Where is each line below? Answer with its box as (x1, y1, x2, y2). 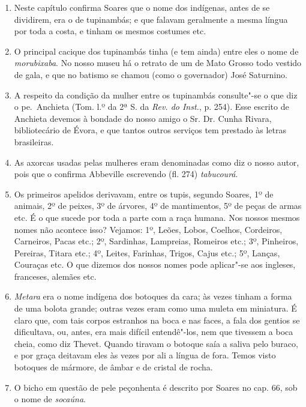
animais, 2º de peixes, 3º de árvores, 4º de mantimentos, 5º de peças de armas (14, 199, 302, 212)
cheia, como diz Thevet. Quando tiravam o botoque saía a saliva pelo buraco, (14, 337, 298, 349)
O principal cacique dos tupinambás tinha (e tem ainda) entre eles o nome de (14, 44, 299, 57)
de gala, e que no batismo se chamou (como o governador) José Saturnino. (14, 68, 287, 80)
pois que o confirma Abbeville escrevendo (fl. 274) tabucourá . (14, 167, 238, 180)
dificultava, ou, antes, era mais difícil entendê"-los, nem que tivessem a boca (14, 325, 293, 338)
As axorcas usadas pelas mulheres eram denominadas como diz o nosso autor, (14, 155, 299, 168)
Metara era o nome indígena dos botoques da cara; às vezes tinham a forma (14, 290, 292, 303)
